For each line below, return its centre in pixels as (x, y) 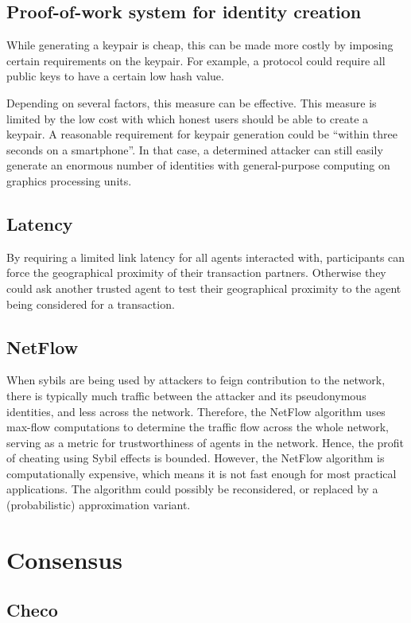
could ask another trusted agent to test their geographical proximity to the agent (204, 288)
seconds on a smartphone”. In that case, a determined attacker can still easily (195, 149)
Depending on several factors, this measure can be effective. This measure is (192, 102)
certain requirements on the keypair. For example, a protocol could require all (196, 60)
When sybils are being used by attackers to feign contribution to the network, (196, 380)
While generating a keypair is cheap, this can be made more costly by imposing (200, 45)
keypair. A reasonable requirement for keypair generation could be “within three (202, 134)
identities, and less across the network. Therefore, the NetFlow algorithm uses (196, 411)
